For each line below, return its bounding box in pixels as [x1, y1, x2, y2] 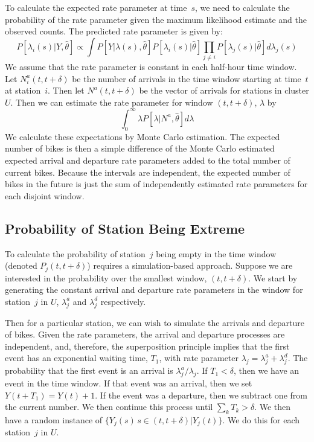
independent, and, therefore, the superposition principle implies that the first [5, 339, 290, 352]
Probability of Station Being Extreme [5, 219, 245, 237]
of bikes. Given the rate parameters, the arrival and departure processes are [5, 328, 285, 341]
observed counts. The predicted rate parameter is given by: [5, 25, 223, 37]
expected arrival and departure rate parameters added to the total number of [5, 153, 290, 166]
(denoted [5, 259, 37, 272]
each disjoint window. [5, 189, 85, 202]
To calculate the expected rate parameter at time [5, 1, 187, 13]
